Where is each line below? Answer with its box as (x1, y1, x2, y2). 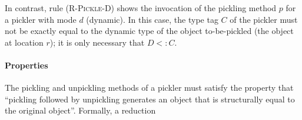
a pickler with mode (5, 13, 77, 25)
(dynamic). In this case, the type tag (86, 13, 218, 25)
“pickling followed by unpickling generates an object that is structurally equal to (5, 92, 295, 105)
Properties (5, 59, 48, 71)
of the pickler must (230, 13, 298, 25)
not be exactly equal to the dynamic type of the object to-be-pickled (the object (5, 25, 294, 37)
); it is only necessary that (49, 36, 145, 48)
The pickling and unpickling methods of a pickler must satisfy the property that (5, 81, 294, 94)
